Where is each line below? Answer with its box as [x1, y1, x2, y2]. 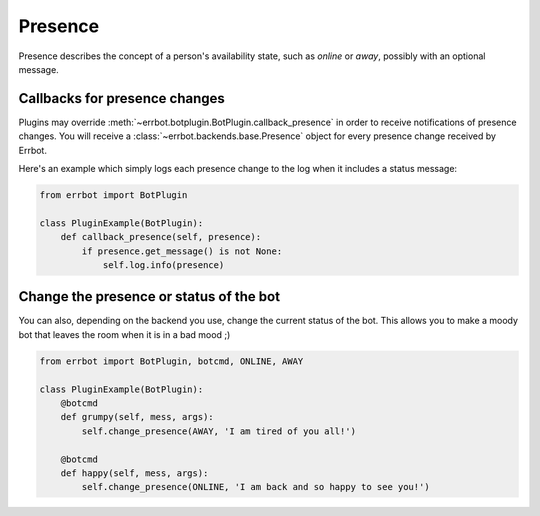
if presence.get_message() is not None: [81, 245, 283, 257]
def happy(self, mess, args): [60, 467, 209, 479]
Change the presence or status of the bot [18, 288, 280, 305]
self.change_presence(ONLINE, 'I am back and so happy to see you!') [81, 481, 430, 493]
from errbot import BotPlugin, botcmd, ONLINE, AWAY [39, 355, 304, 367]
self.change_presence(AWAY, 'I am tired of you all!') [81, 425, 357, 437]
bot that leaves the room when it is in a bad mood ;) [18, 328, 231, 340]
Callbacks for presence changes [18, 90, 225, 107]
